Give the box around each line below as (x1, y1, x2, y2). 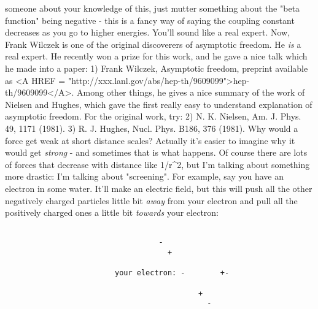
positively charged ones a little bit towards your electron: (5, 206, 219, 219)
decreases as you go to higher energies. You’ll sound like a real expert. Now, (5, 26, 290, 39)
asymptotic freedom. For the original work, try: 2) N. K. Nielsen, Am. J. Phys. (5, 110, 301, 123)
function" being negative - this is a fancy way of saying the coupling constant (5, 13, 295, 26)
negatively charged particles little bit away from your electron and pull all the (5, 194, 298, 207)
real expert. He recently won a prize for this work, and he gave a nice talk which (5, 50, 308, 63)
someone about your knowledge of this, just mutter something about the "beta (5, 2, 300, 14)
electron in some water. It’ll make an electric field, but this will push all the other (5, 181, 312, 194)
